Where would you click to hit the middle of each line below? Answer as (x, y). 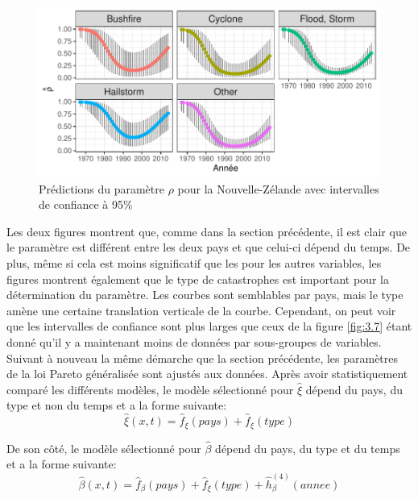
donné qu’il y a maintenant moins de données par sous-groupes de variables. (194, 341)
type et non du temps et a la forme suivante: (117, 405)
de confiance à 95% (86, 204)
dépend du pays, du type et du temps (308, 448)
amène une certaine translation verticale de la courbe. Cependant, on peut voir (201, 310)
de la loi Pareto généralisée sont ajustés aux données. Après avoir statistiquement (207, 374)
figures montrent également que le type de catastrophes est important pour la (198, 279)
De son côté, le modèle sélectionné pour (104, 448)
